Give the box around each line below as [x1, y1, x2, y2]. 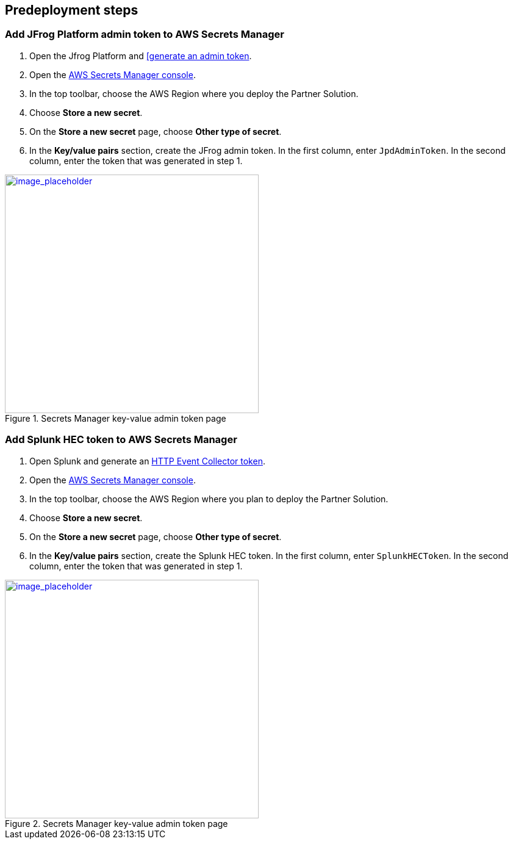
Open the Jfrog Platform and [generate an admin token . [29, 50, 252, 61]
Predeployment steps [5, 2, 138, 18]
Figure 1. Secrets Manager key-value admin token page [5, 413, 226, 424]
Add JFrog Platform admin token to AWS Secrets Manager [5, 28, 284, 41]
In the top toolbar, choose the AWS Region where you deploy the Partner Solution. [29, 88, 359, 99]
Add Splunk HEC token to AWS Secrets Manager [5, 433, 237, 446]
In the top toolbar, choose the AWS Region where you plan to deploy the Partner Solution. [29, 493, 389, 504]
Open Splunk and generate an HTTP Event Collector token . [29, 455, 265, 466]
